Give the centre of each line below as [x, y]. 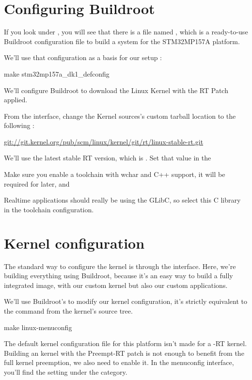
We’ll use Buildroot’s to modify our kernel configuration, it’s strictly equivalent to [126, 301]
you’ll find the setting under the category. [66, 372]
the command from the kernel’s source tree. [68, 310]
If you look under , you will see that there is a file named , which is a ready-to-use [126, 32]
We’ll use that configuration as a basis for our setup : [83, 57]
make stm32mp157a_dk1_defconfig [57, 73]
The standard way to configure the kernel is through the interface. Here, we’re [120, 266]
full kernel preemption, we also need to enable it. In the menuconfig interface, [119, 362]
